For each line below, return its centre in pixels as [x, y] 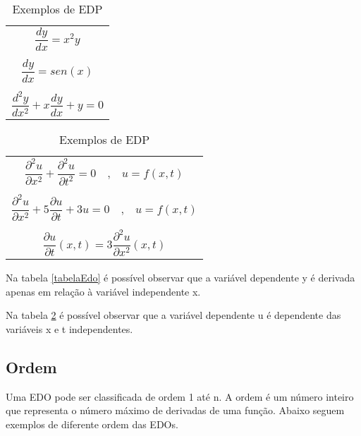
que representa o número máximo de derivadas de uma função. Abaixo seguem [175, 410]
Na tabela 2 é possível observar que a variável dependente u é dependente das [173, 315]
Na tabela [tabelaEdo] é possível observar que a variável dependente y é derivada [180, 278]
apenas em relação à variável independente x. [103, 291]
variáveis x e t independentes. [69, 328]
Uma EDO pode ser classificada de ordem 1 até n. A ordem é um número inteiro [180, 396]
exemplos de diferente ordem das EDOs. [92, 424]
